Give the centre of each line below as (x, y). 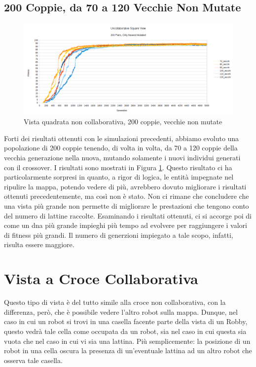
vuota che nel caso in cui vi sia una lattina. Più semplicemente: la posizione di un (127, 341)
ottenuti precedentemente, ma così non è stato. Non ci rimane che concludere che (127, 196)
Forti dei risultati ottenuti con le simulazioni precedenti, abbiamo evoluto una (122, 138)
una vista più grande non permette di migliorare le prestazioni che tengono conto (127, 206)
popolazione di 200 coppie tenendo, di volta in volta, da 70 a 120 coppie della (121, 148)
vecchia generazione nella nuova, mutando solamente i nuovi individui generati (122, 158)
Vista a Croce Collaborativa (101, 278)
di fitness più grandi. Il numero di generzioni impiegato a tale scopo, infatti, (119, 235)
